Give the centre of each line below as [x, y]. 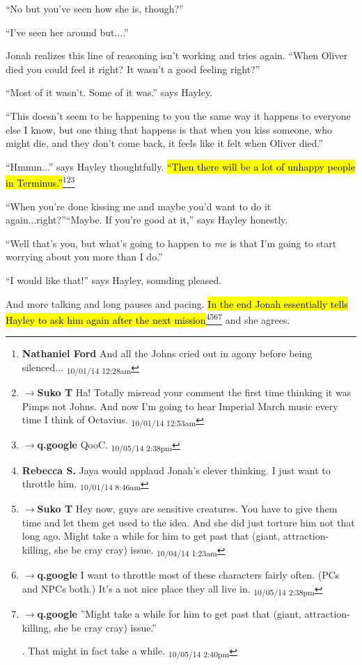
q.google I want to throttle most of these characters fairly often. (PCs [188, 575]
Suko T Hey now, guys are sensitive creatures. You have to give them [187, 509]
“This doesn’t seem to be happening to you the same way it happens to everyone [178, 115]
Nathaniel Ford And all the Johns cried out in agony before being [167, 353]
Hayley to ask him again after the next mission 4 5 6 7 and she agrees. [148, 319]
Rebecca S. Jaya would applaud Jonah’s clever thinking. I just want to [176, 470]
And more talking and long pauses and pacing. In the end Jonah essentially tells [177, 303]
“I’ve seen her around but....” [67, 32]
